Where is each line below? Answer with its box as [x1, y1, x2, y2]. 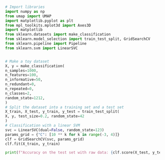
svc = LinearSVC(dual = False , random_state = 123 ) [5, 128, 105, 132]
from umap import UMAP [5, 13, 52, 19]
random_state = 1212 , [5, 96, 45, 100]
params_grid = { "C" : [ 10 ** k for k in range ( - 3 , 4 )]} [5, 132, 120, 137]
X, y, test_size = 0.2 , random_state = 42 [5, 114, 84, 119]
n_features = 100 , [5, 72, 38, 78]
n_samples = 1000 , [5, 68, 38, 73]
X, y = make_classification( [5, 64, 65, 68]
